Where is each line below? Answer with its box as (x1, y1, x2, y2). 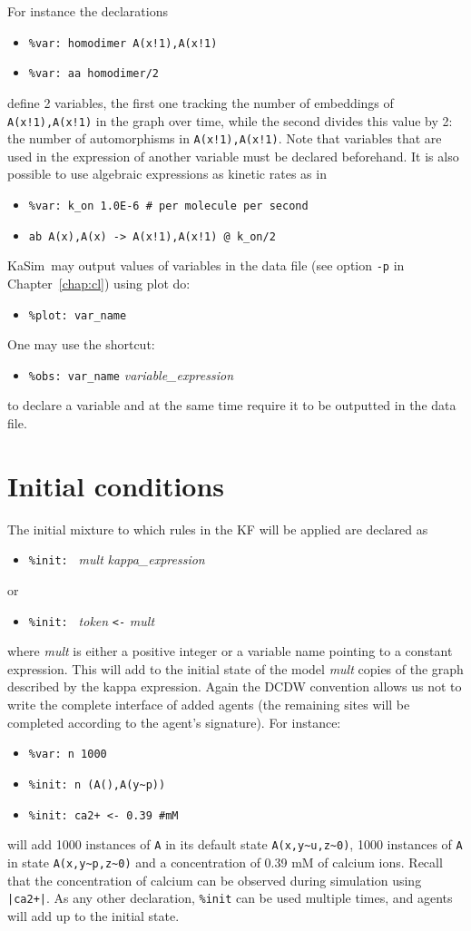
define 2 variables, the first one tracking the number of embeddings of (7, 93, 394, 112)
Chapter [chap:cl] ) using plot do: (7, 273, 191, 292)
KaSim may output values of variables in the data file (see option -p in (7, 256, 405, 275)
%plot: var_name (28, 309, 127, 322)
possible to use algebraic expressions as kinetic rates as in (7, 164, 327, 183)
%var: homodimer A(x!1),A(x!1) (28, 36, 218, 50)
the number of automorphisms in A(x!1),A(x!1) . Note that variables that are (7, 129, 442, 148)
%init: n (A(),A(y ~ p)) (28, 778, 166, 791)
